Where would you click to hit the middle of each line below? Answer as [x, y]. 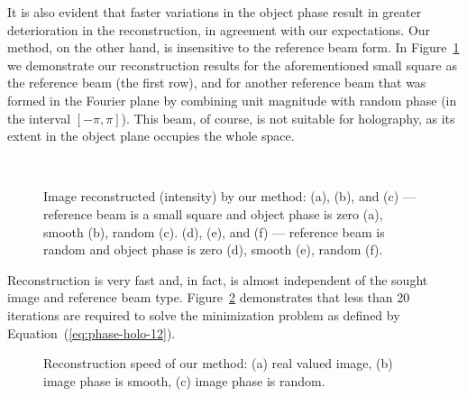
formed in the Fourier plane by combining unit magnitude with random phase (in [232, 100]
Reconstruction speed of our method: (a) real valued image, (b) [218, 363]
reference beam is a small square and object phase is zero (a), [213, 213]
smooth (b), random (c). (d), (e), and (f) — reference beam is [214, 231]
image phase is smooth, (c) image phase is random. [184, 380]
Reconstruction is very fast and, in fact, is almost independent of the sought [218, 279]
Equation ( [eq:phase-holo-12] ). [92, 332]
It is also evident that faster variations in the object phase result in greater [215, 12]
